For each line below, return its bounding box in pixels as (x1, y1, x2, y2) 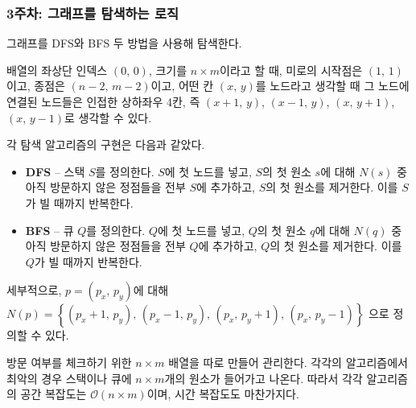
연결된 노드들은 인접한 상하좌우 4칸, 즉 (6, 93, 200, 109)
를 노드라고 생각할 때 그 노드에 (255, 77, 410, 94)
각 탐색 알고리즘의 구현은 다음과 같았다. (6, 136, 205, 153)
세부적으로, (6, 282, 62, 299)
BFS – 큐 (25, 221, 74, 238)
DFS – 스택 (25, 163, 85, 179)
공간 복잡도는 (20, 385, 87, 402)
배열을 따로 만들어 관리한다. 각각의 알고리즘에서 (168, 353, 408, 370)
